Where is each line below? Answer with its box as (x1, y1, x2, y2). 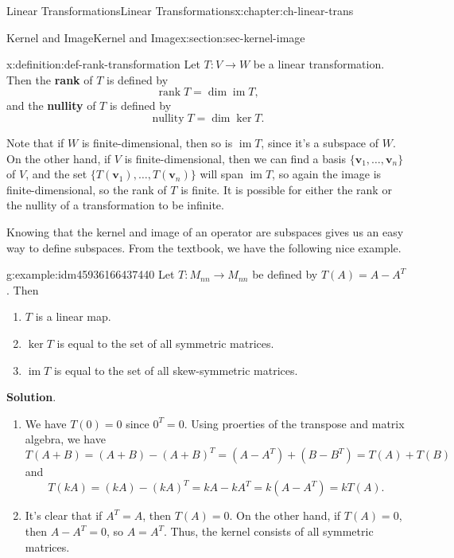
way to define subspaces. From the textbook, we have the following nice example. (6, 239, 402, 256)
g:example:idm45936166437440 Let (6, 266, 175, 283)
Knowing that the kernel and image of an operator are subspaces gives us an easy (6, 223, 404, 240)
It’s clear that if (25, 507, 103, 524)
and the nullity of (6, 97, 96, 114)
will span (200, 166, 243, 182)
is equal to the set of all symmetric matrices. (56, 334, 274, 351)
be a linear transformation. (253, 56, 385, 72)
